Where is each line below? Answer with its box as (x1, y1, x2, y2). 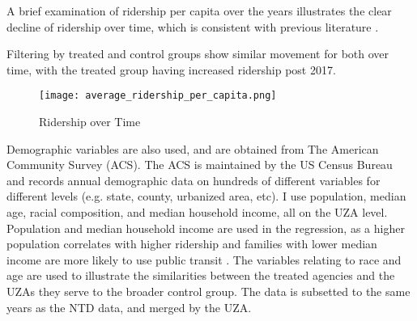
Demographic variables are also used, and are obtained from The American (6, 140, 379, 157)
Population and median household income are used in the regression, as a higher (6, 219, 405, 236)
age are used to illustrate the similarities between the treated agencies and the (6, 267, 395, 284)
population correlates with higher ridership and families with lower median (6, 235, 377, 252)
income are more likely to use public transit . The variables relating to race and (6, 251, 402, 268)
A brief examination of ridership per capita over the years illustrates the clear (6, 2, 392, 19)
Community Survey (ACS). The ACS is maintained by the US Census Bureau (6, 156, 393, 173)
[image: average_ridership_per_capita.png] (39, 90, 277, 102)
